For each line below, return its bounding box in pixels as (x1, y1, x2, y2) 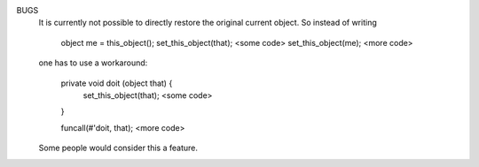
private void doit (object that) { (60, 78, 173, 88)
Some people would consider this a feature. (38, 142, 199, 154)
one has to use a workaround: (38, 57, 148, 68)
